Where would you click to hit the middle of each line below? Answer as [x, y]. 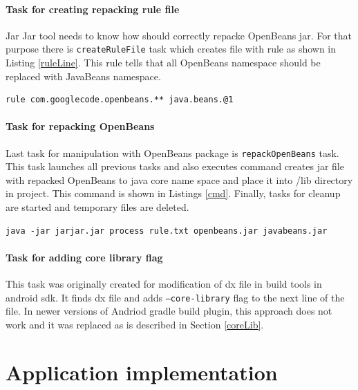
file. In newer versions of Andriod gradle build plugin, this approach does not [169, 311]
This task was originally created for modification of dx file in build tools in [164, 284]
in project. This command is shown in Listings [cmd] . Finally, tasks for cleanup [173, 193]
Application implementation [142, 372]
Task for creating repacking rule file [93, 9]
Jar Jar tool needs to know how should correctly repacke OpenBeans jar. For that [179, 35]
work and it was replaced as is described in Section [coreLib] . [135, 324]
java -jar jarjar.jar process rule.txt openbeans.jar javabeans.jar [167, 231]
